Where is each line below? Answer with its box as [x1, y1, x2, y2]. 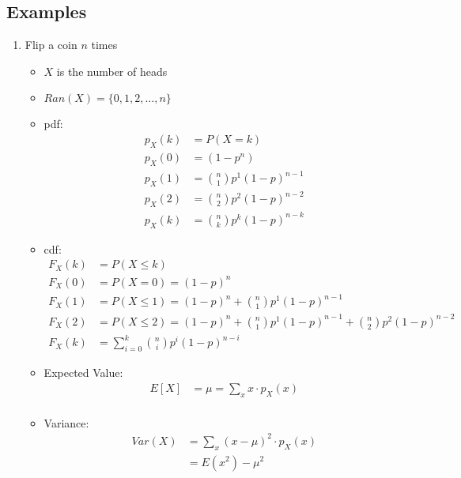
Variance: [43, 414, 89, 431]
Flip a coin [25, 36, 77, 53]
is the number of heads [56, 62, 168, 79]
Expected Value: [43, 364, 123, 381]
